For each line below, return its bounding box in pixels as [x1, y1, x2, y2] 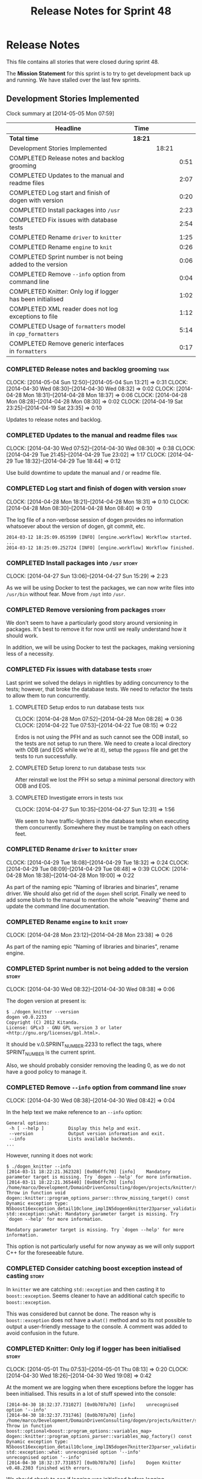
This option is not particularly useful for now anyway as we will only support [6, 1243, 195, 1250]
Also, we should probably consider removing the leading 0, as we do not [6, 1062, 186, 1069]
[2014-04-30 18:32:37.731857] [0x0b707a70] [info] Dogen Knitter [6, 1460, 182, 1466]
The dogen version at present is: [6, 997, 87, 1005]
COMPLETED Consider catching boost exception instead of [6, 1264, 183, 1273]
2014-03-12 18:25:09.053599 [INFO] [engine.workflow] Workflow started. [6, 534, 192, 540]
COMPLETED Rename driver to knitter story [6, 845, 138, 854]
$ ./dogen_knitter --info [6, 1164, 71, 1170]
